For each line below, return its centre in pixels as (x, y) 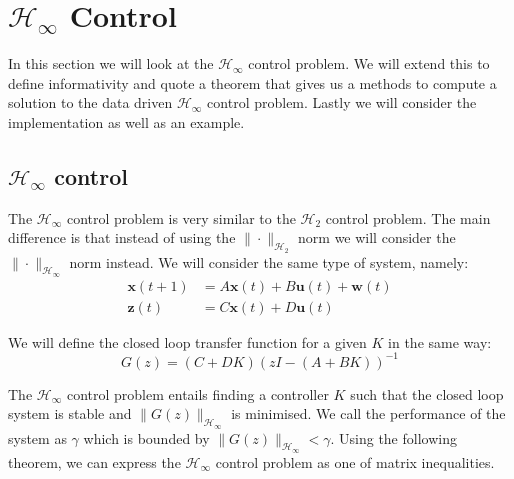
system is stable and (70, 413)
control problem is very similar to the (181, 217)
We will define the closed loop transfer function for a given (187, 341)
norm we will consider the (377, 237)
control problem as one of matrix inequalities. (355, 461)
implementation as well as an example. (126, 121)
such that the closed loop (427, 393)
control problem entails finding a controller (197, 393)
